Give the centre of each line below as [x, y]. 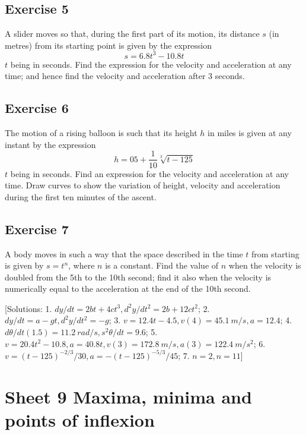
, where [82, 265]
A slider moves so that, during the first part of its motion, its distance [132, 34]
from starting [275, 253]
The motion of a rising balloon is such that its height [101, 133]
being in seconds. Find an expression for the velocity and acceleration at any [149, 173]
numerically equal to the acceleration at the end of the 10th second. [128, 289]
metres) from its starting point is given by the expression [109, 45]
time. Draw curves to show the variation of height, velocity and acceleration [143, 185]
